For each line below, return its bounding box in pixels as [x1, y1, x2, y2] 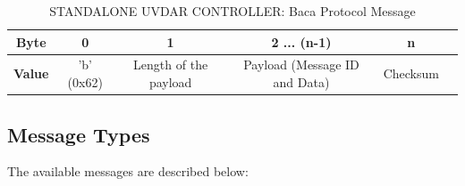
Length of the [133, 55, 208, 74]
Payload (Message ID [243, 55, 359, 74]
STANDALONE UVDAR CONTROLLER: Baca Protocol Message [49, 2, 416, 20]
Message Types [7, 120, 150, 148]
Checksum [383, 64, 439, 83]
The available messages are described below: [7, 162, 249, 181]
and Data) [273, 73, 330, 92]
